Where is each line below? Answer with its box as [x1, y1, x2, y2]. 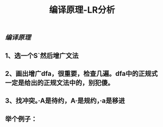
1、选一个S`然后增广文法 [5, 52, 79, 60]
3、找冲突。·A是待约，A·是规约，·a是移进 [5, 97, 125, 105]
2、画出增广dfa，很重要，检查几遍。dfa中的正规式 [5, 69, 158, 78]
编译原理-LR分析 [49, 4, 115, 16]
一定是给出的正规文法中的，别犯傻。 [5, 78, 114, 87]
